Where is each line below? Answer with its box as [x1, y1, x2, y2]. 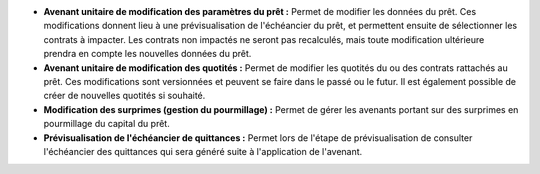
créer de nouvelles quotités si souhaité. [43, 90, 206, 102]
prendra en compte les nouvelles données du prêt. [43, 48, 252, 60]
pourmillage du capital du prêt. [43, 118, 170, 130]
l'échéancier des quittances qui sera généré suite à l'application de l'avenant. [43, 145, 363, 157]
